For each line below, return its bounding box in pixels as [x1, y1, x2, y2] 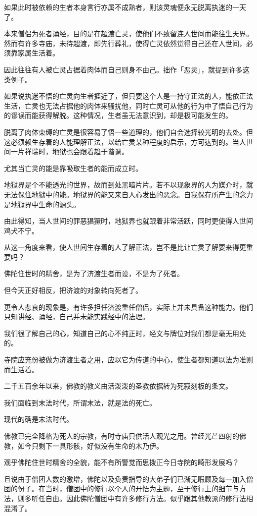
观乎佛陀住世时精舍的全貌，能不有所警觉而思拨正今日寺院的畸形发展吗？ [4, 457, 239, 467]
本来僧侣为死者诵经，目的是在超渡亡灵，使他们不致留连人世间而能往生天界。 [4, 28, 253, 39]
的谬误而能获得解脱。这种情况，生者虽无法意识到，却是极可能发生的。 [4, 110, 232, 120]
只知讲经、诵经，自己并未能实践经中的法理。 [4, 311, 149, 322]
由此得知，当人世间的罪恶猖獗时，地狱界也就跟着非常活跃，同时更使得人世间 [4, 216, 253, 226]
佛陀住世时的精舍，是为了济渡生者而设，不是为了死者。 [4, 268, 184, 279]
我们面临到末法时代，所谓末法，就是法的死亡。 [4, 397, 156, 407]
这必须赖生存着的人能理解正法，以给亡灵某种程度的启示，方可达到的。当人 [4, 136, 246, 147]
